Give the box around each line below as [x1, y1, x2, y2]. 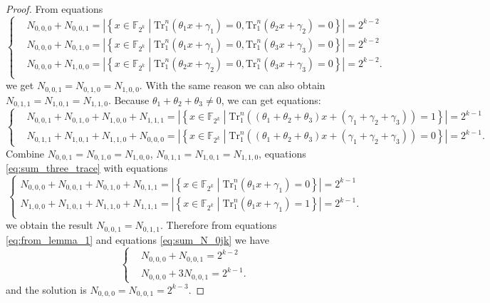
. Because [108, 92, 150, 107]
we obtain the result [6, 217, 93, 232]
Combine [6, 145, 45, 160]
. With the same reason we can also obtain [139, 78, 325, 93]
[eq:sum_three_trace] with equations [6, 160, 168, 175]
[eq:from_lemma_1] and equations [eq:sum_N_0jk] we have [6, 232, 270, 247]
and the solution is [6, 282, 87, 297]
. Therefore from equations [160, 217, 277, 232]
